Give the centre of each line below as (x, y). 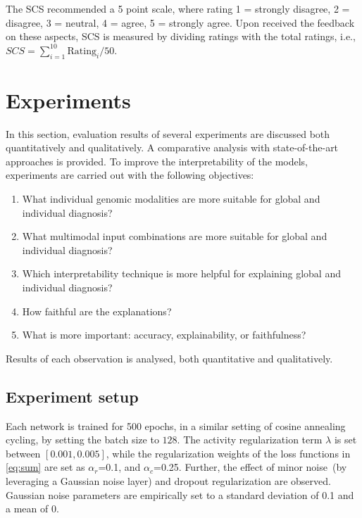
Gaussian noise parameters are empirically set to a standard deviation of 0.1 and (180, 494)
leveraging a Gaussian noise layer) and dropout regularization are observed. (168, 481)
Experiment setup (72, 396)
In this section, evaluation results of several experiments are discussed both (168, 133)
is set (345, 440)
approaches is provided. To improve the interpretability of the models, (157, 161)
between (23, 453)
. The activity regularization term (250, 440)
